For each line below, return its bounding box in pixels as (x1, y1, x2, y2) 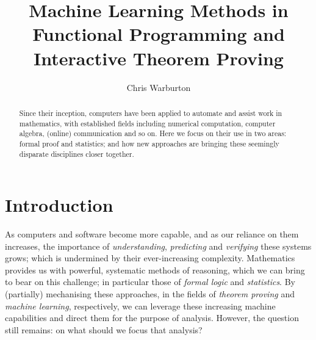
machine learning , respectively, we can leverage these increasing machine (5, 299, 276, 312)
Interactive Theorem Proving (34, 45, 284, 70)
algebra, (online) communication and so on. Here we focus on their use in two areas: (19, 128, 287, 139)
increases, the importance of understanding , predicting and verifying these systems (5, 239, 312, 252)
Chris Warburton (126, 81, 191, 93)
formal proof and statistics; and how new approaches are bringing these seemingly (19, 138, 279, 148)
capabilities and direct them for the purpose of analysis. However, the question (5, 311, 299, 324)
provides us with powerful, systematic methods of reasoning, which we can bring (5, 263, 305, 276)
